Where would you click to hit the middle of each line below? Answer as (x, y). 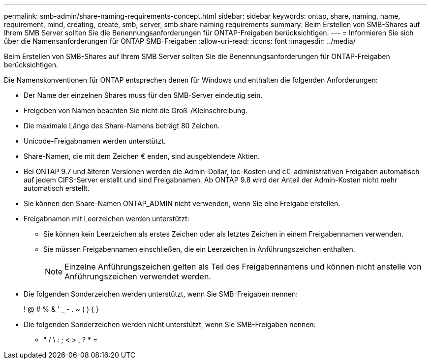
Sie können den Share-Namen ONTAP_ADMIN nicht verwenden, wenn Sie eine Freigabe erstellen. (182, 203)
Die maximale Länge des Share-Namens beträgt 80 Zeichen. (122, 126)
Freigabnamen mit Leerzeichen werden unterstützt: (107, 219)
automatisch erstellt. (57, 188)
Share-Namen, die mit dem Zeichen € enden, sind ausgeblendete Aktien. (142, 156)
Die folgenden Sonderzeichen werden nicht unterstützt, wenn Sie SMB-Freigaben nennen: (170, 324)
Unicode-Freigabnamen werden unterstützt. (95, 141)
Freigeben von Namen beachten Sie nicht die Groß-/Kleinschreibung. (136, 110)
